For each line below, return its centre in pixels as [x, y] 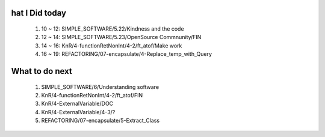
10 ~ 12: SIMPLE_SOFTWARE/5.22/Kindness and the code [113, 29]
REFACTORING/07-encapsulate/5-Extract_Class [100, 121]
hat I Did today [39, 13]
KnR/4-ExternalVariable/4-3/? [78, 112]
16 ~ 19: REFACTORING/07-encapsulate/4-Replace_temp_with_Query [126, 54]
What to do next [42, 71]
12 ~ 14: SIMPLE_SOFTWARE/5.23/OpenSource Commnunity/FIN [121, 37]
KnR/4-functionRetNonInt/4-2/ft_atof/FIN [92, 95]
